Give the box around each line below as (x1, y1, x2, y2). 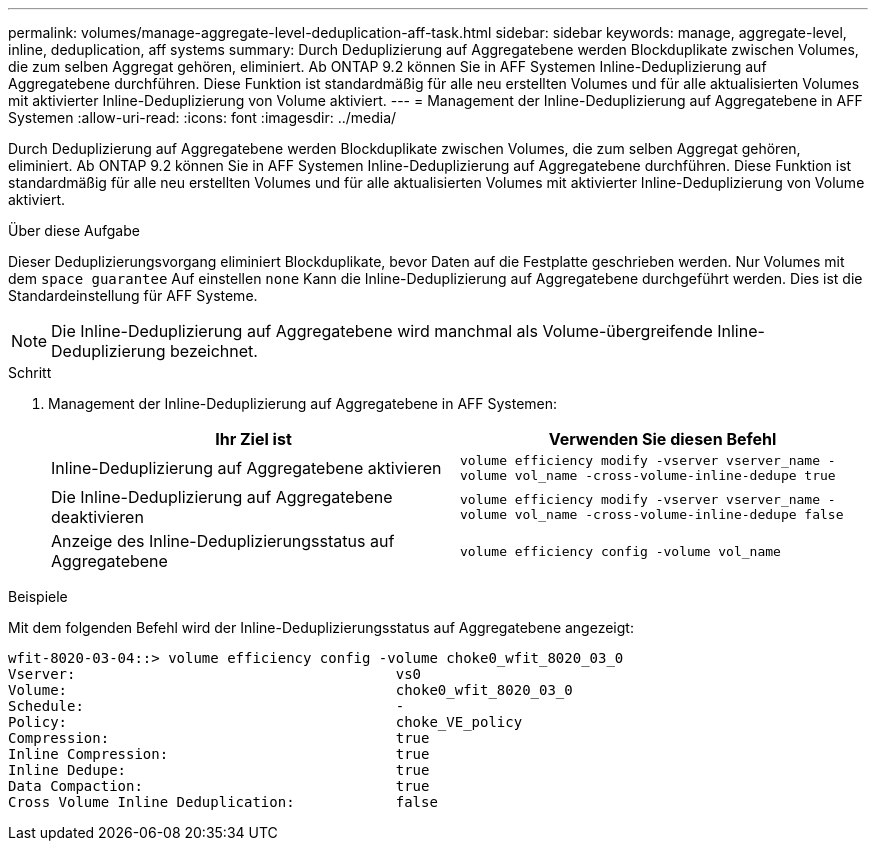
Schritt (8, 364, 52, 381)
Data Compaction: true (8, 778, 430, 794)
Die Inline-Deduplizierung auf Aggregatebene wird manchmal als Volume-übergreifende (51, 321, 713, 341)
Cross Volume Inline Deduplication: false (8, 794, 438, 810)
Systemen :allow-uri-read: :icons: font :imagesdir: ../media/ (8, 109, 397, 126)
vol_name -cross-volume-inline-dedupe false (514, 507, 844, 522)
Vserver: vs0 (8, 666, 422, 682)
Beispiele (8, 588, 68, 605)
